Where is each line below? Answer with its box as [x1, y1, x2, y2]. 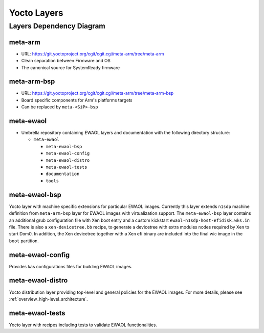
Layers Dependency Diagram [9, 22, 106, 30]
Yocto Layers [9, 7, 64, 18]
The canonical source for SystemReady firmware [21, 64, 120, 71]
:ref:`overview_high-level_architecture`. [9, 296, 88, 302]
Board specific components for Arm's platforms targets [21, 97, 132, 103]
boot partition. [9, 238, 39, 244]
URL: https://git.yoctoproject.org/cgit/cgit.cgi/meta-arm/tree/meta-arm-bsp [21, 90, 174, 96]
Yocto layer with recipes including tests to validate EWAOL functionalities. [9, 322, 157, 328]
